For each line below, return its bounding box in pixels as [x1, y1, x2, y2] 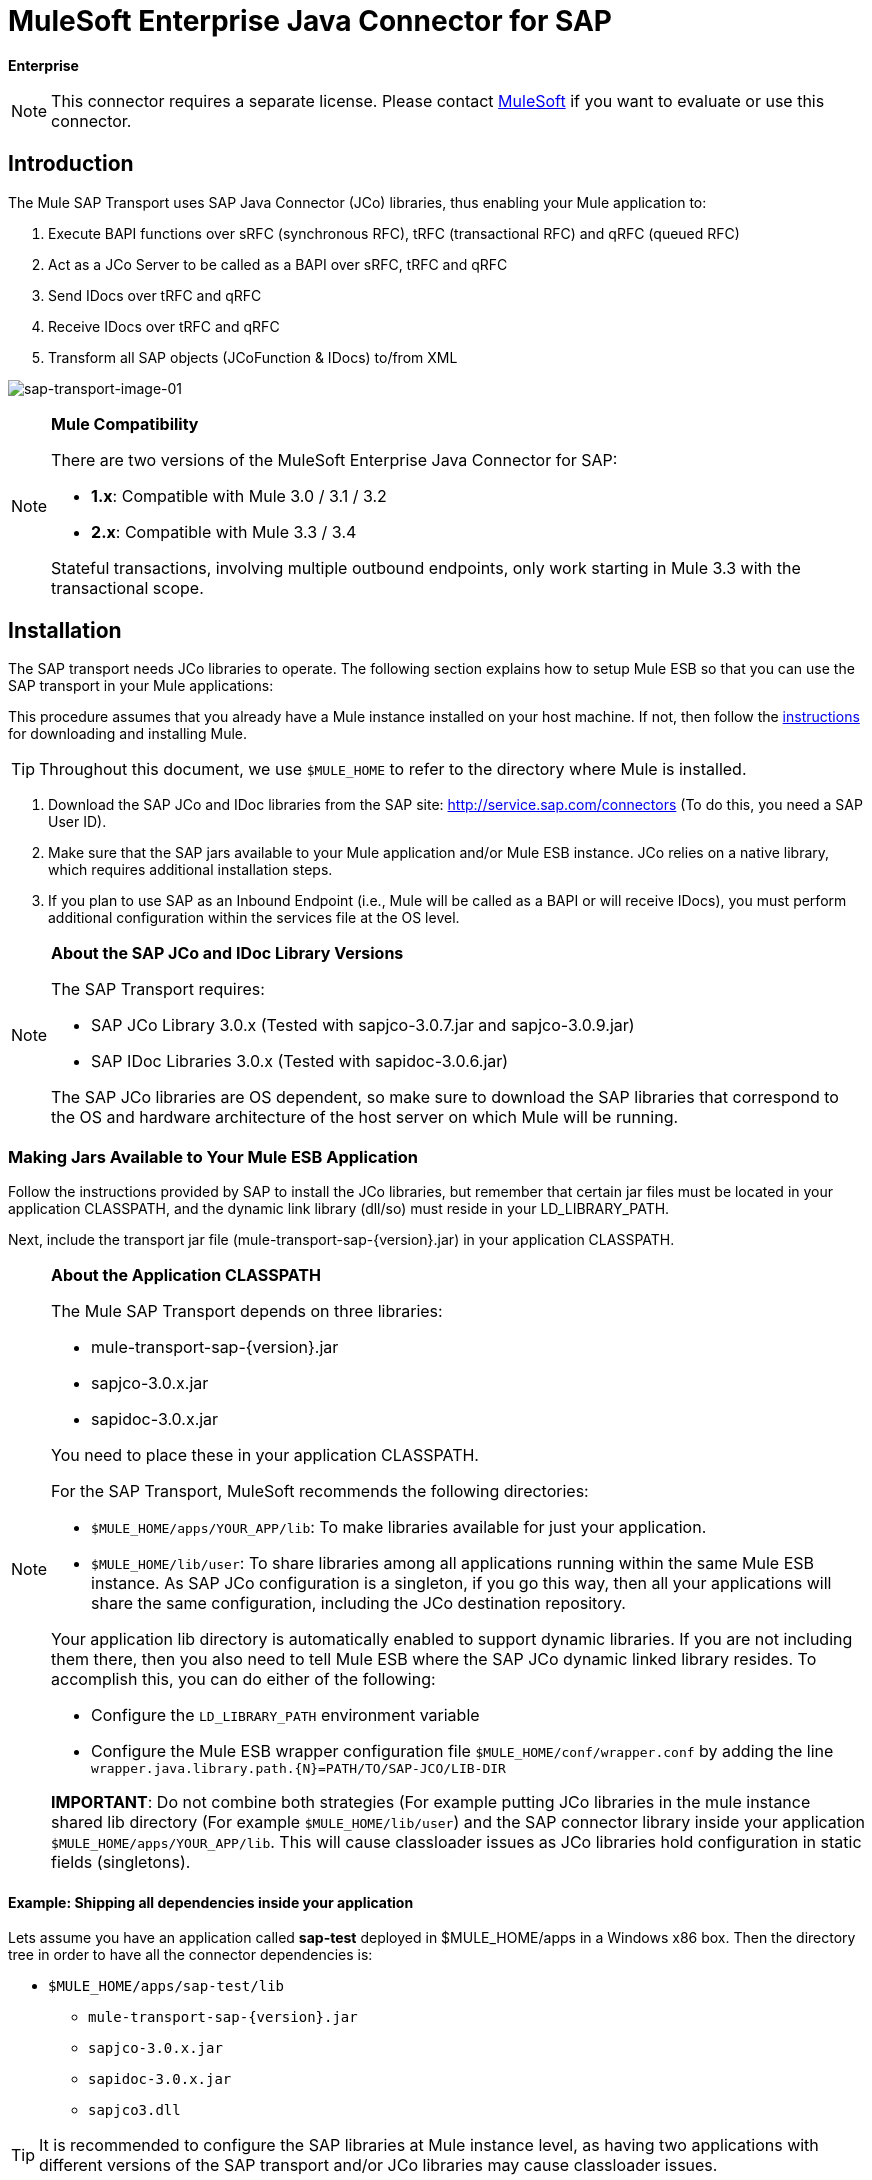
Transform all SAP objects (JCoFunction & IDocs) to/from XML [48, 348, 458, 366]
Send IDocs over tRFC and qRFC [48, 286, 262, 304]
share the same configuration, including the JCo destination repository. [91, 1593, 626, 1614]
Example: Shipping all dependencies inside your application [8, 1893, 414, 1911]
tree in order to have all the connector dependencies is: [8, 1946, 373, 1964]
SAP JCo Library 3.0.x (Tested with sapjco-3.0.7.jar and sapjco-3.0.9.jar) [91, 1015, 635, 1036]
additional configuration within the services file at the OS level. [48, 909, 460, 927]
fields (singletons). [51, 1852, 191, 1873]
